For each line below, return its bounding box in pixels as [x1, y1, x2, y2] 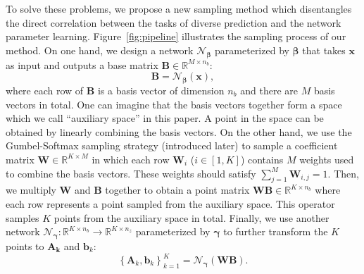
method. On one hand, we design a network [6, 42, 194, 57]
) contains [240, 151, 284, 166]
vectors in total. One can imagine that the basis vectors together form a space [6, 96, 342, 111]
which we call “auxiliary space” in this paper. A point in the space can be [6, 111, 324, 125]
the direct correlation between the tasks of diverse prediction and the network [6, 15, 341, 30]
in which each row [92, 151, 170, 166]
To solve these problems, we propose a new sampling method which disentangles [6, 1, 352, 15]
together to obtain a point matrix [105, 182, 250, 197]
